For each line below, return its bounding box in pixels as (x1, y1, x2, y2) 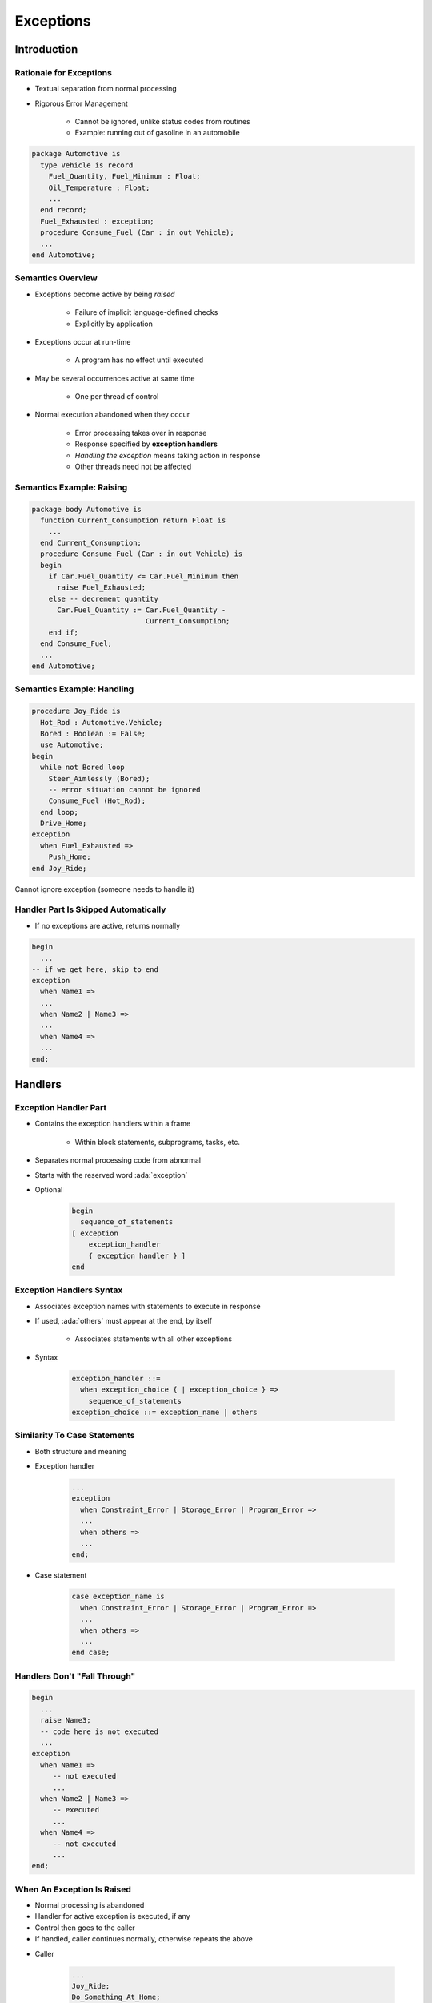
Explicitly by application (74, 319, 154, 328)
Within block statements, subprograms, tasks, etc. (74, 1137, 240, 1147)
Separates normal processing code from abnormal (34, 1155, 202, 1165)
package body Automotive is (31, 505, 142, 514)
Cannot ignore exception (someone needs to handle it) (14, 884, 195, 893)
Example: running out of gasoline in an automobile (74, 128, 240, 138)
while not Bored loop (40, 763, 126, 772)
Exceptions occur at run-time (34, 337, 131, 346)
